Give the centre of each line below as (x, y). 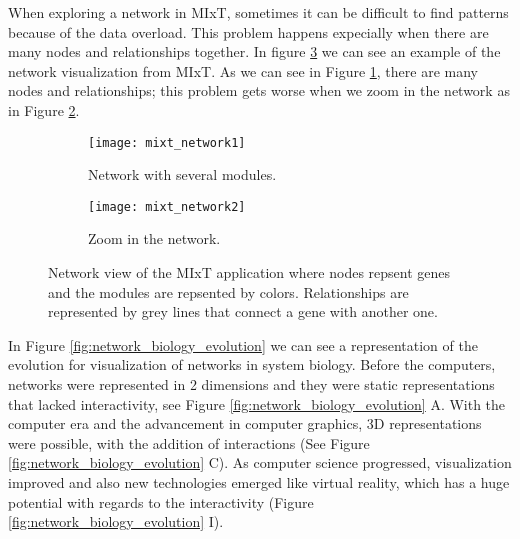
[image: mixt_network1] (167, 142)
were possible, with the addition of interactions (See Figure (189, 442)
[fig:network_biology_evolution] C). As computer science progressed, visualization (260, 462)
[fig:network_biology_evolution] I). (116, 521)
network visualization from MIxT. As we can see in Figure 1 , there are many (243, 70)
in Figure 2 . (44, 109)
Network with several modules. (182, 174)
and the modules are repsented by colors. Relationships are (228, 291)
